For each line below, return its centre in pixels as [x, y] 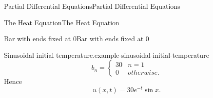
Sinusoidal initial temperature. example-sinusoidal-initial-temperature [106, 55]
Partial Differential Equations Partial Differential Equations [92, 6]
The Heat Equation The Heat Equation [62, 22]
